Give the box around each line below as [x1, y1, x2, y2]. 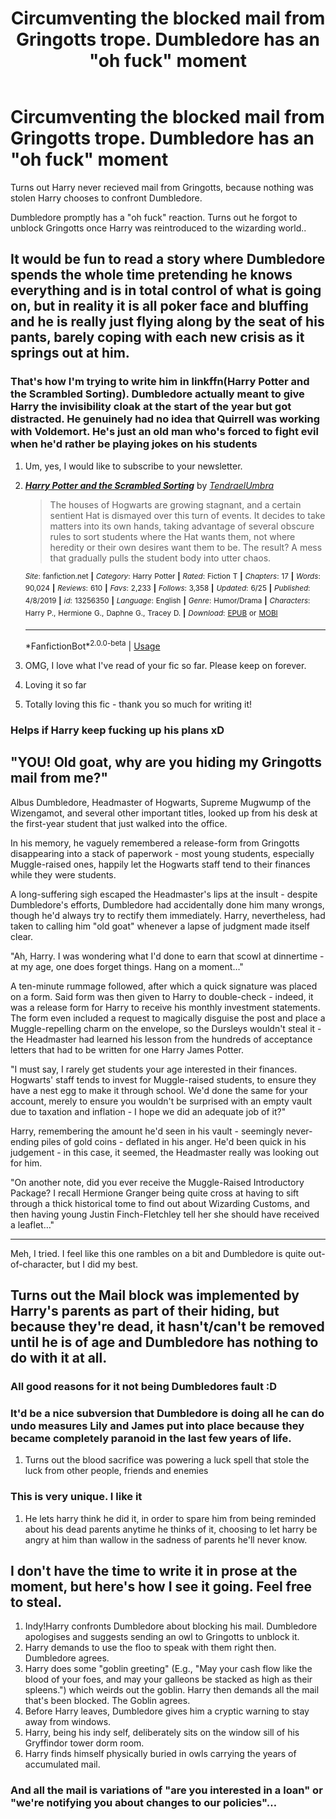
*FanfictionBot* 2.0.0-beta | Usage [24, 638, 161, 652]
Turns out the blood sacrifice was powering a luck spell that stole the [24, 1454, 310, 1466]
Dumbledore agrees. [24, 1652, 110, 1664]
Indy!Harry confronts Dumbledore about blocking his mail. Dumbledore [24, 1620, 318, 1632]
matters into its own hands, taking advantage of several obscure [49, 520, 315, 532]
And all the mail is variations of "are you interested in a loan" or [10, 1783, 323, 1797]
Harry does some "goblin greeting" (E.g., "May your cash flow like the [24, 1663, 313, 1675]
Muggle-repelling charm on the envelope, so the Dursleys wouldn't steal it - [10, 1022, 322, 1034]
